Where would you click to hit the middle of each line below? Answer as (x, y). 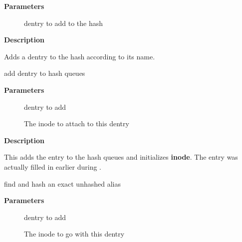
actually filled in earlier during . (53, 166)
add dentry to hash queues (45, 73)
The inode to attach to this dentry (77, 123)
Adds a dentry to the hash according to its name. (80, 56)
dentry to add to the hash (64, 23)
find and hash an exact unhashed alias (62, 183)
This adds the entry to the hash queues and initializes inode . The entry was (121, 157)
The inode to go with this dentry (74, 234)
